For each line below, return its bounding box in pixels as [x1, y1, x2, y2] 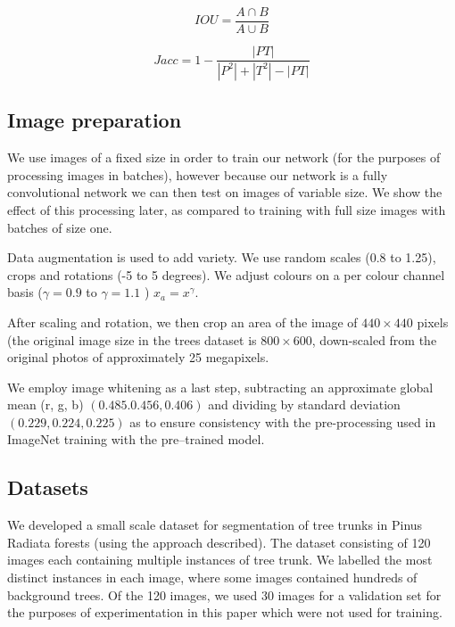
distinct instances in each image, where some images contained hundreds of [7, 568, 418, 587]
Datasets [7, 474, 88, 501]
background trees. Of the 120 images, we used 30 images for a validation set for [7, 585, 442, 604]
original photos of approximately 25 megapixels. [7, 348, 269, 367]
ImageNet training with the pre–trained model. [7, 430, 265, 449]
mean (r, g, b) [7, 395, 84, 414]
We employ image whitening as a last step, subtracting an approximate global [7, 377, 434, 396]
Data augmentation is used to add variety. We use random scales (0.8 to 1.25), [7, 248, 436, 267]
